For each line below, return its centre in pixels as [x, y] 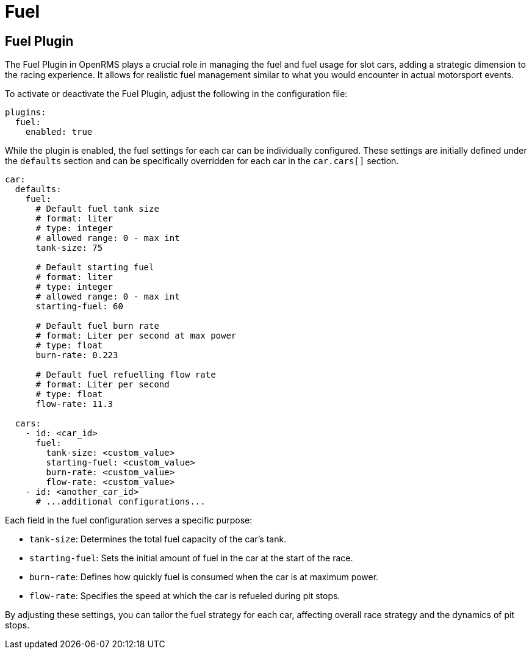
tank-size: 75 [69, 248]
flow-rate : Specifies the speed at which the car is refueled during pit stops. [185, 596]
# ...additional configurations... [120, 502]
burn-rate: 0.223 [77, 355]
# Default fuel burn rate [97, 326]
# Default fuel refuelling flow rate [126, 375]
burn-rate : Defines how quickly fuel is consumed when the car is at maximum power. [204, 577]
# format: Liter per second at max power [136, 336]
